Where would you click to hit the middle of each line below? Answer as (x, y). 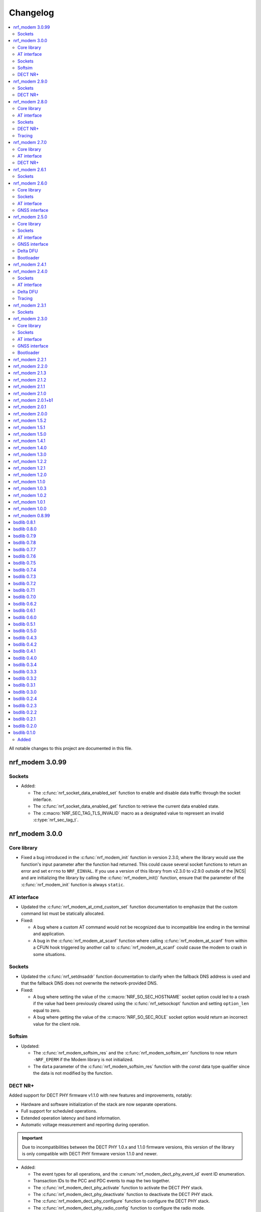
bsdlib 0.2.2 (25, 712)
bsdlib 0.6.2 (25, 604)
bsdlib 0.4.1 (24, 651)
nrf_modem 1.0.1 (29, 502)
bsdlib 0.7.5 (25, 563)
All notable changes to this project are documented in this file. (71, 748)
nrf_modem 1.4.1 (29, 441)
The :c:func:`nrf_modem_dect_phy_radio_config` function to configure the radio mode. (119, 1208)
